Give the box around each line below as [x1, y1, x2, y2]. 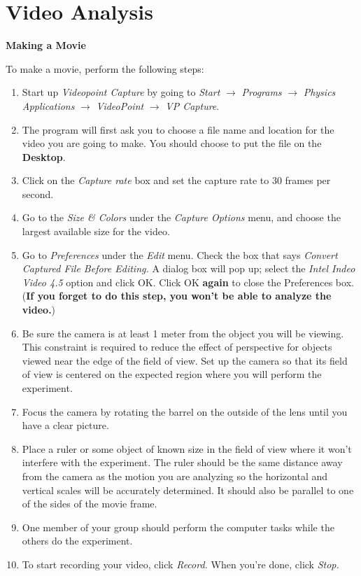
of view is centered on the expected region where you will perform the [22, 367, 322, 381]
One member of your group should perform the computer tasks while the [22, 519, 334, 534]
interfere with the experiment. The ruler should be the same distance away [22, 455, 343, 470]
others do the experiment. [22, 533, 133, 548]
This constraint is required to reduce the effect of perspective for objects [22, 339, 332, 354]
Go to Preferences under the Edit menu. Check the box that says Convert [22, 247, 338, 262]
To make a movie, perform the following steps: [6, 61, 204, 76]
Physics [303, 85, 336, 99]
